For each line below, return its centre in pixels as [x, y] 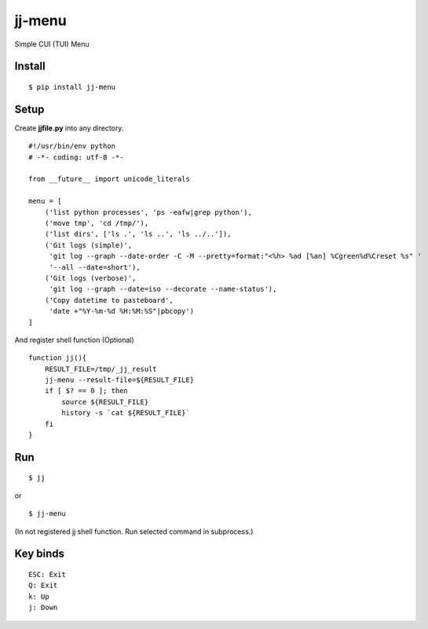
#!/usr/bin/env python [72, 146]
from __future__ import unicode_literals [109, 179]
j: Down [43, 608]
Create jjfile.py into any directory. [69, 128]
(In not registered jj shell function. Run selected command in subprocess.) [134, 532]
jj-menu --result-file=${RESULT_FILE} [119, 380]
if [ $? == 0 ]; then [86, 391]
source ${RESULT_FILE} [105, 402]
